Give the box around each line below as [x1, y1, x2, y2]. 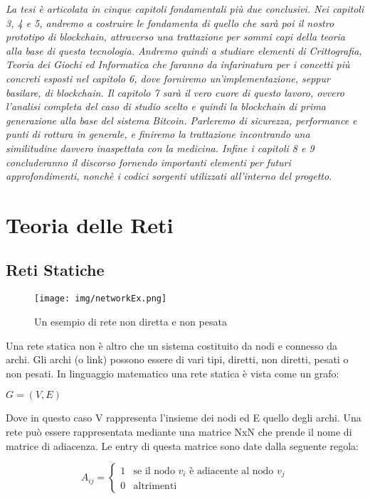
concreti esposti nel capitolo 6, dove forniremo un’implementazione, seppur [6, 70, 330, 85]
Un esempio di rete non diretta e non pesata [34, 313, 227, 328]
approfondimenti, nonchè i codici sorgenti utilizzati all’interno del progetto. [6, 168, 332, 183]
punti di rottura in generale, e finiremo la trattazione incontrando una [6, 127, 310, 141]
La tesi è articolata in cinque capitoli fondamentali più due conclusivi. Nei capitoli [6, 1, 364, 16]
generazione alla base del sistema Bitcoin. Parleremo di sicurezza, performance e [6, 112, 357, 127]
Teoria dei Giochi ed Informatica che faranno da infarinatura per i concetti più [6, 57, 350, 72]
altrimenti [133, 481, 177, 492]
